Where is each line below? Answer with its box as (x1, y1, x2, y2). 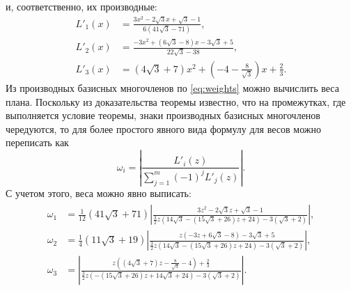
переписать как (6, 135, 69, 150)
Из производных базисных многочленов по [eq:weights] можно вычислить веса (6, 81, 339, 95)
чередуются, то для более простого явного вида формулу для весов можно (6, 121, 321, 136)
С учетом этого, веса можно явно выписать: (6, 185, 192, 200)
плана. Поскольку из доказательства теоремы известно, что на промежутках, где (6, 94, 346, 109)
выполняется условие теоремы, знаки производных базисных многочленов (6, 108, 320, 123)
